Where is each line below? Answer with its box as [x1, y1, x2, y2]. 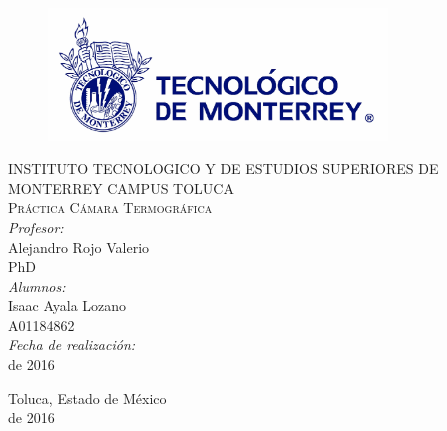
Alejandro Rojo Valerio [8, 236, 150, 257]
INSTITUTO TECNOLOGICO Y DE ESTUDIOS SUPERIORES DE [8, 158, 439, 179]
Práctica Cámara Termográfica [8, 197, 213, 218]
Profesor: [8, 216, 64, 237]
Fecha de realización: [8, 334, 136, 355]
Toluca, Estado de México [8, 387, 167, 408]
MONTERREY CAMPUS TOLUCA [8, 177, 234, 198]
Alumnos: [8, 275, 66, 296]
